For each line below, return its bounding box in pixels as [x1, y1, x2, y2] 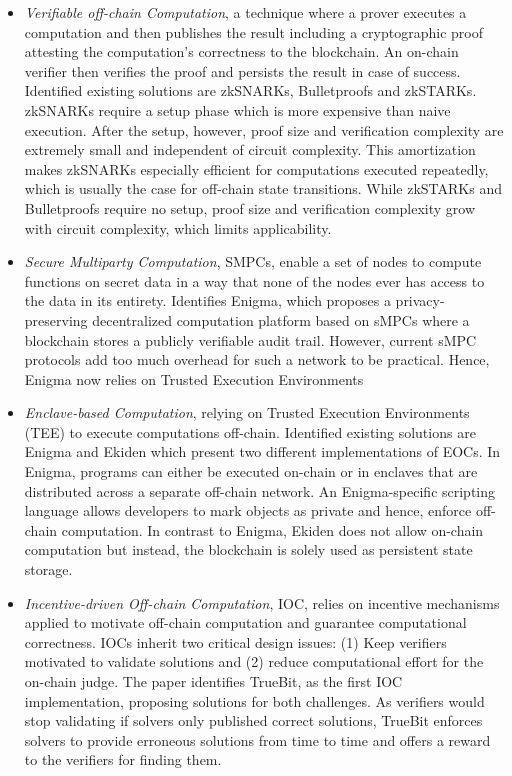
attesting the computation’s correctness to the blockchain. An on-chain [24, 41, 459, 62]
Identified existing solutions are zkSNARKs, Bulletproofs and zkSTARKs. [24, 80, 477, 101]
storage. [24, 559, 73, 580]
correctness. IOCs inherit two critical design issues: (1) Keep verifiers [24, 631, 447, 652]
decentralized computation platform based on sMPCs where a [92, 309, 470, 330]
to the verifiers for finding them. [24, 749, 222, 770]
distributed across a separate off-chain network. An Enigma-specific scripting [24, 480, 496, 501]
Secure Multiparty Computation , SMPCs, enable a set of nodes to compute [24, 251, 482, 272]
